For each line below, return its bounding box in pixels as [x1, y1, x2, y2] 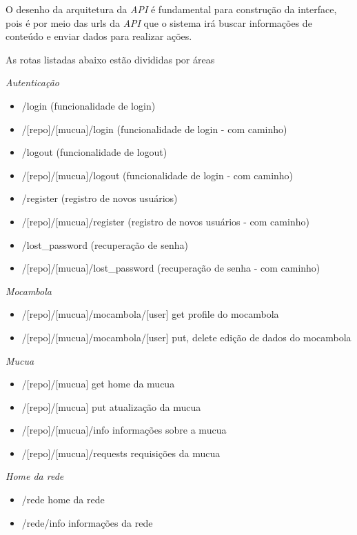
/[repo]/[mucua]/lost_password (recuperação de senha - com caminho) [21, 261, 320, 275]
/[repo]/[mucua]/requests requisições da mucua [21, 445, 221, 460]
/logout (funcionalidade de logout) [21, 145, 167, 159]
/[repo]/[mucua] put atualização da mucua [21, 399, 201, 414]
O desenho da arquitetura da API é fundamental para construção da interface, [6, 2, 337, 16]
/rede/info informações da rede [21, 515, 153, 529]
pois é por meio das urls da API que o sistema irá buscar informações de [6, 15, 312, 30]
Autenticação [6, 75, 60, 90]
